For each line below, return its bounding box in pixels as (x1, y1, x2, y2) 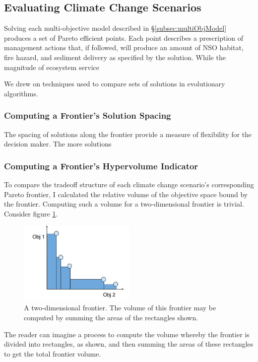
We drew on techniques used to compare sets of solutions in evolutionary (4, 78, 225, 89)
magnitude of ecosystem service (4, 62, 99, 72)
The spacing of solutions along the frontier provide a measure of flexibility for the (4, 129, 252, 139)
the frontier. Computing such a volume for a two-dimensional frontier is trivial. (4, 199, 244, 209)
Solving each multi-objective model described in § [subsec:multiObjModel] (4, 23, 227, 33)
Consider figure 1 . (4, 208, 58, 218)
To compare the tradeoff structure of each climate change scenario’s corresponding (4, 179, 254, 189)
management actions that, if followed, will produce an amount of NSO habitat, (4, 42, 244, 53)
